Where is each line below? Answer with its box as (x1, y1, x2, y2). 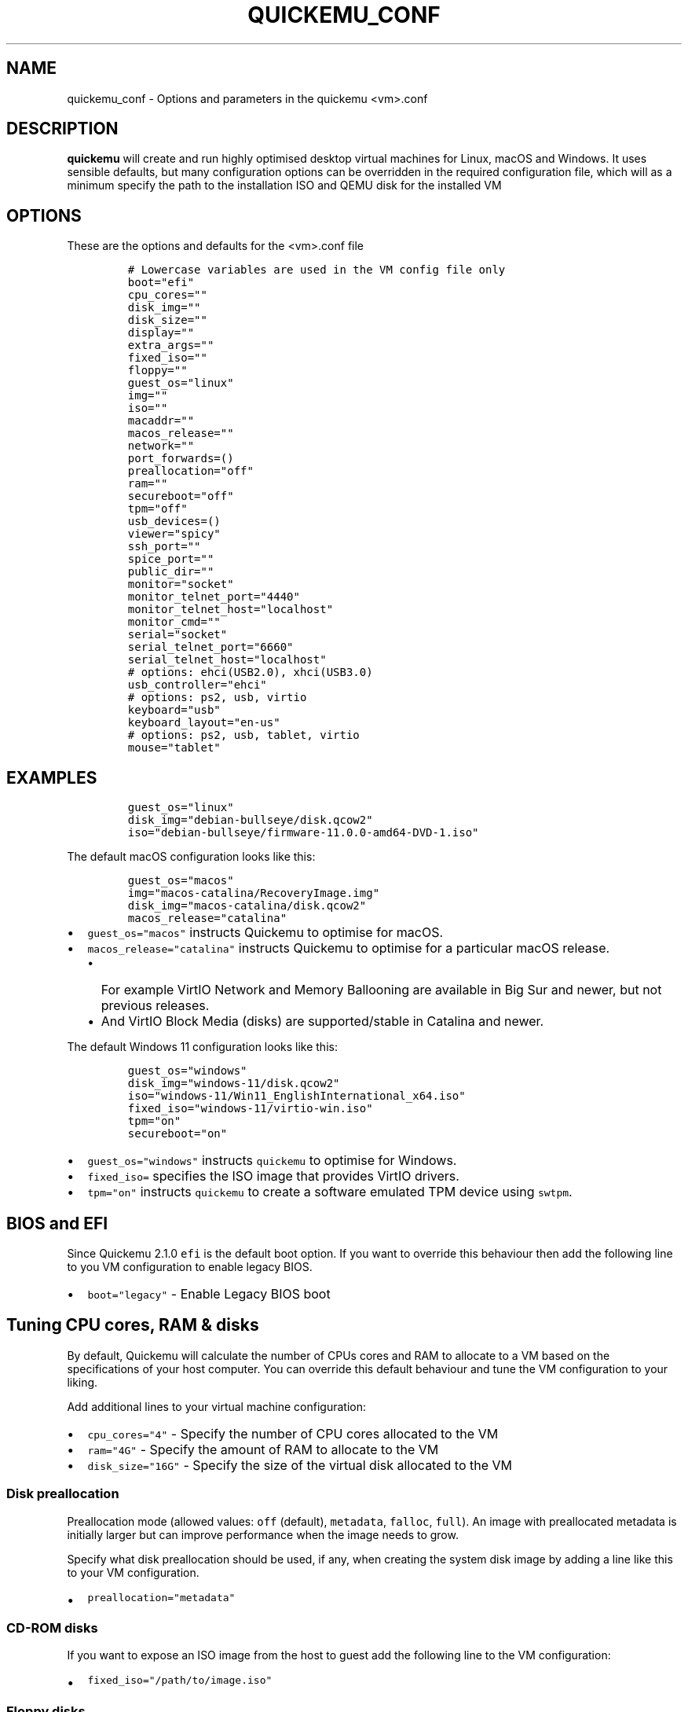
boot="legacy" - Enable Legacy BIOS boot (87, 1285, 331, 1302)
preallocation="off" (127, 465, 254, 478)
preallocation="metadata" (87, 1591, 236, 1604)
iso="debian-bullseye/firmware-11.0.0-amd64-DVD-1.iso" (127, 826, 479, 839)
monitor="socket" (127, 578, 234, 591)
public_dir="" (127, 565, 214, 579)
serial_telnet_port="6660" (127, 641, 294, 654)
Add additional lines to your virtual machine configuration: (67, 1399, 367, 1413)
